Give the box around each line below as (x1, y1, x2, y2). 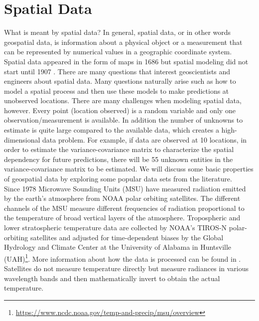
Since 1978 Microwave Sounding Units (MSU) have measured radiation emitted (4, 183, 246, 193)
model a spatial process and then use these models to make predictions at (4, 85, 229, 96)
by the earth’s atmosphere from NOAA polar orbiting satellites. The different (4, 193, 241, 203)
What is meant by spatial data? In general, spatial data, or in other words (4, 27, 231, 37)
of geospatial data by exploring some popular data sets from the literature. (4, 173, 232, 184)
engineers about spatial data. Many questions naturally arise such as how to (4, 76, 236, 86)
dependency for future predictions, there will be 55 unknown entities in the (4, 154, 233, 164)
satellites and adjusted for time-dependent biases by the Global (30, 232, 224, 242)
